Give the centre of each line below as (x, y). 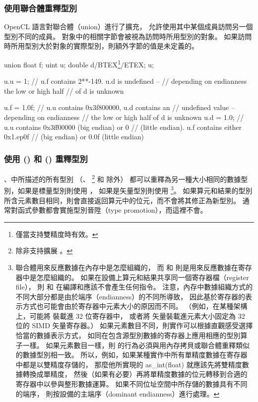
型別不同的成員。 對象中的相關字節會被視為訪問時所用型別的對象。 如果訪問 (128, 36)
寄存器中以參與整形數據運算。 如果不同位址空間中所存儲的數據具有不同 (131, 384)
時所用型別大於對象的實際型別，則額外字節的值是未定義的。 (101, 46)
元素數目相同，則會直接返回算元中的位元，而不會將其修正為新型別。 (129, 200)
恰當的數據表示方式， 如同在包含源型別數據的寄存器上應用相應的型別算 (131, 335)
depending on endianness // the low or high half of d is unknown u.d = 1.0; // (124, 117)
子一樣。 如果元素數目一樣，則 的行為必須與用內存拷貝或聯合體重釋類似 (133, 345)
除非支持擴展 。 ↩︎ (44, 251)
